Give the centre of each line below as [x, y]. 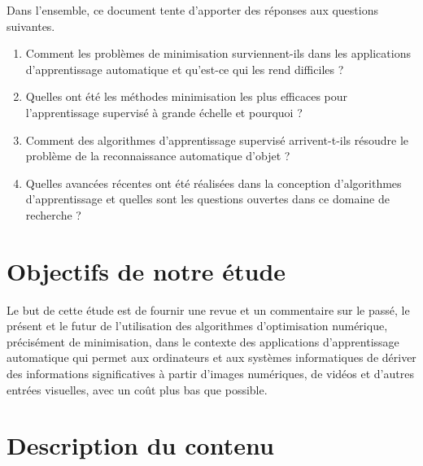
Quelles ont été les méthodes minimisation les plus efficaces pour [187, 96]
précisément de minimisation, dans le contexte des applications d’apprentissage [203, 341]
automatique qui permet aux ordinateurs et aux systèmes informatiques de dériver [211, 357]
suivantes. [31, 26]
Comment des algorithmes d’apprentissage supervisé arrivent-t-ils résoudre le [217, 139]
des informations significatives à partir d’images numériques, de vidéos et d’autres [210, 374]
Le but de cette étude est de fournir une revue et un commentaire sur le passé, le [208, 309]
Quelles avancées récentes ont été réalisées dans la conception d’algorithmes [214, 183]
